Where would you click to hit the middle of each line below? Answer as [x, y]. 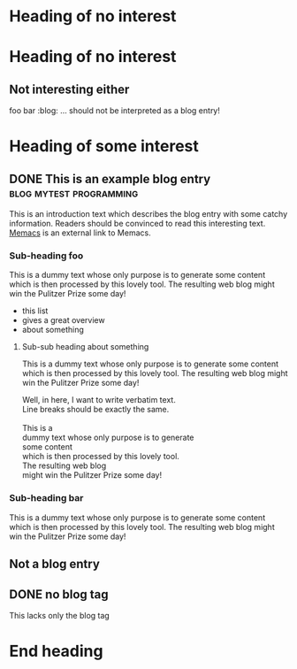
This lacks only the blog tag [60, 615]
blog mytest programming [74, 192]
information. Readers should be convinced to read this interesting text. [137, 224]
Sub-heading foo [46, 256]
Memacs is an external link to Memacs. [80, 233]
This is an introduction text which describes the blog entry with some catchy [148, 214]
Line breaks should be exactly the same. [95, 410]
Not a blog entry [54, 564]
